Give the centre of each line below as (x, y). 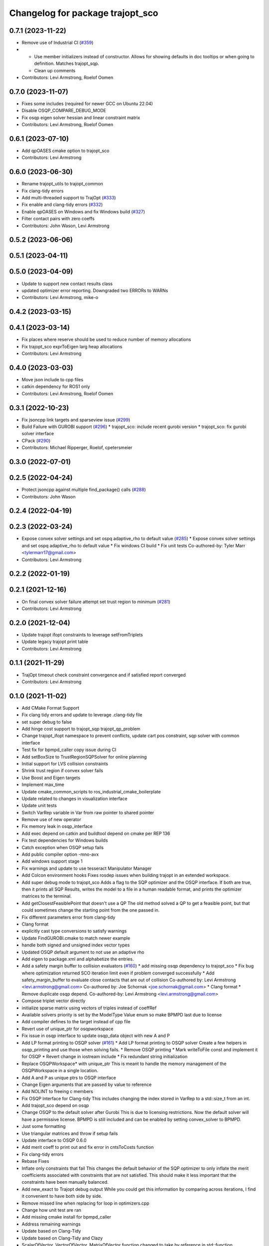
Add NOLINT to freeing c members (57, 1091)
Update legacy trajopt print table (55, 642)
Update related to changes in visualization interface (74, 798)
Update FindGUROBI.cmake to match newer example (76, 938)
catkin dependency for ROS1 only (56, 387)
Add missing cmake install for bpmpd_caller (67, 1217)
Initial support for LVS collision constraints (65, 764)
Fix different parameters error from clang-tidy (68, 917)
